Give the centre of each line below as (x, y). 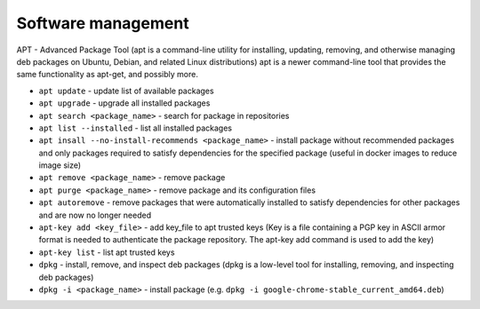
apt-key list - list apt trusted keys (107, 252)
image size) (60, 165)
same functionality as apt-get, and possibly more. (108, 75)
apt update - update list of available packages (126, 91)
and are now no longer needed (95, 215)
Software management (103, 23)
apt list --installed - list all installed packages (136, 128)
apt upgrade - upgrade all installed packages (124, 103)
